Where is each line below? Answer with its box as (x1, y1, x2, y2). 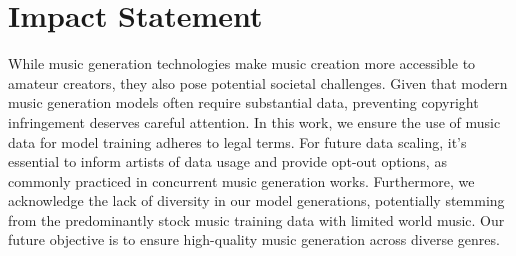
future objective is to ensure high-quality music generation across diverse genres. (8, 229, 500, 250)
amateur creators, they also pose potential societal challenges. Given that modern (8, 72, 508, 93)
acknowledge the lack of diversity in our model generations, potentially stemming (8, 190, 505, 211)
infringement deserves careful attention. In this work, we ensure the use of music (8, 111, 501, 132)
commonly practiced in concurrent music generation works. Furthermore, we (8, 170, 475, 191)
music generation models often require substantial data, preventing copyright (8, 92, 479, 113)
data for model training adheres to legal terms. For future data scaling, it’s (8, 131, 467, 152)
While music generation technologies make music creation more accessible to (8, 53, 476, 74)
